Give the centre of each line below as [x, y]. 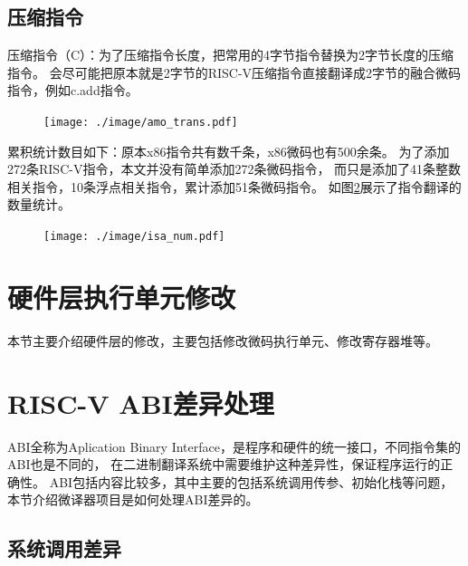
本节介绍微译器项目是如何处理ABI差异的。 [133, 499]
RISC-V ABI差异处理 [141, 403]
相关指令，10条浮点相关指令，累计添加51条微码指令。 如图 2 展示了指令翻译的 [234, 186]
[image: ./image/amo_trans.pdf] [141, 122]
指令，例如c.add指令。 [73, 90]
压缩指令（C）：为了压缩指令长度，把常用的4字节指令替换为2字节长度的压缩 [231, 55]
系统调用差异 [64, 548]
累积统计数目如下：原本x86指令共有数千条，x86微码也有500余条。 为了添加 [229, 151]
